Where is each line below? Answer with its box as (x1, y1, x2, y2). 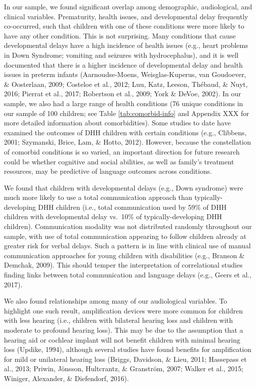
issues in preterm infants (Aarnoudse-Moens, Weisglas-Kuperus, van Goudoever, (4, 69, 247, 79)
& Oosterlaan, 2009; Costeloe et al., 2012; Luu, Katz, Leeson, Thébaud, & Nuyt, (4, 78, 248, 89)
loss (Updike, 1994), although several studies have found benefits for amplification (4, 344, 252, 354)
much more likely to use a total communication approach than (4, 192, 192, 202)
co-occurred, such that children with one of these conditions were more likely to (4, 21, 245, 31)
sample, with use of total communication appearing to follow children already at (4, 231, 247, 241)
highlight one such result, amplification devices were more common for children (4, 305, 243, 315)
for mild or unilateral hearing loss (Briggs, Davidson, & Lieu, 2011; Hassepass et (4, 353, 247, 364)
